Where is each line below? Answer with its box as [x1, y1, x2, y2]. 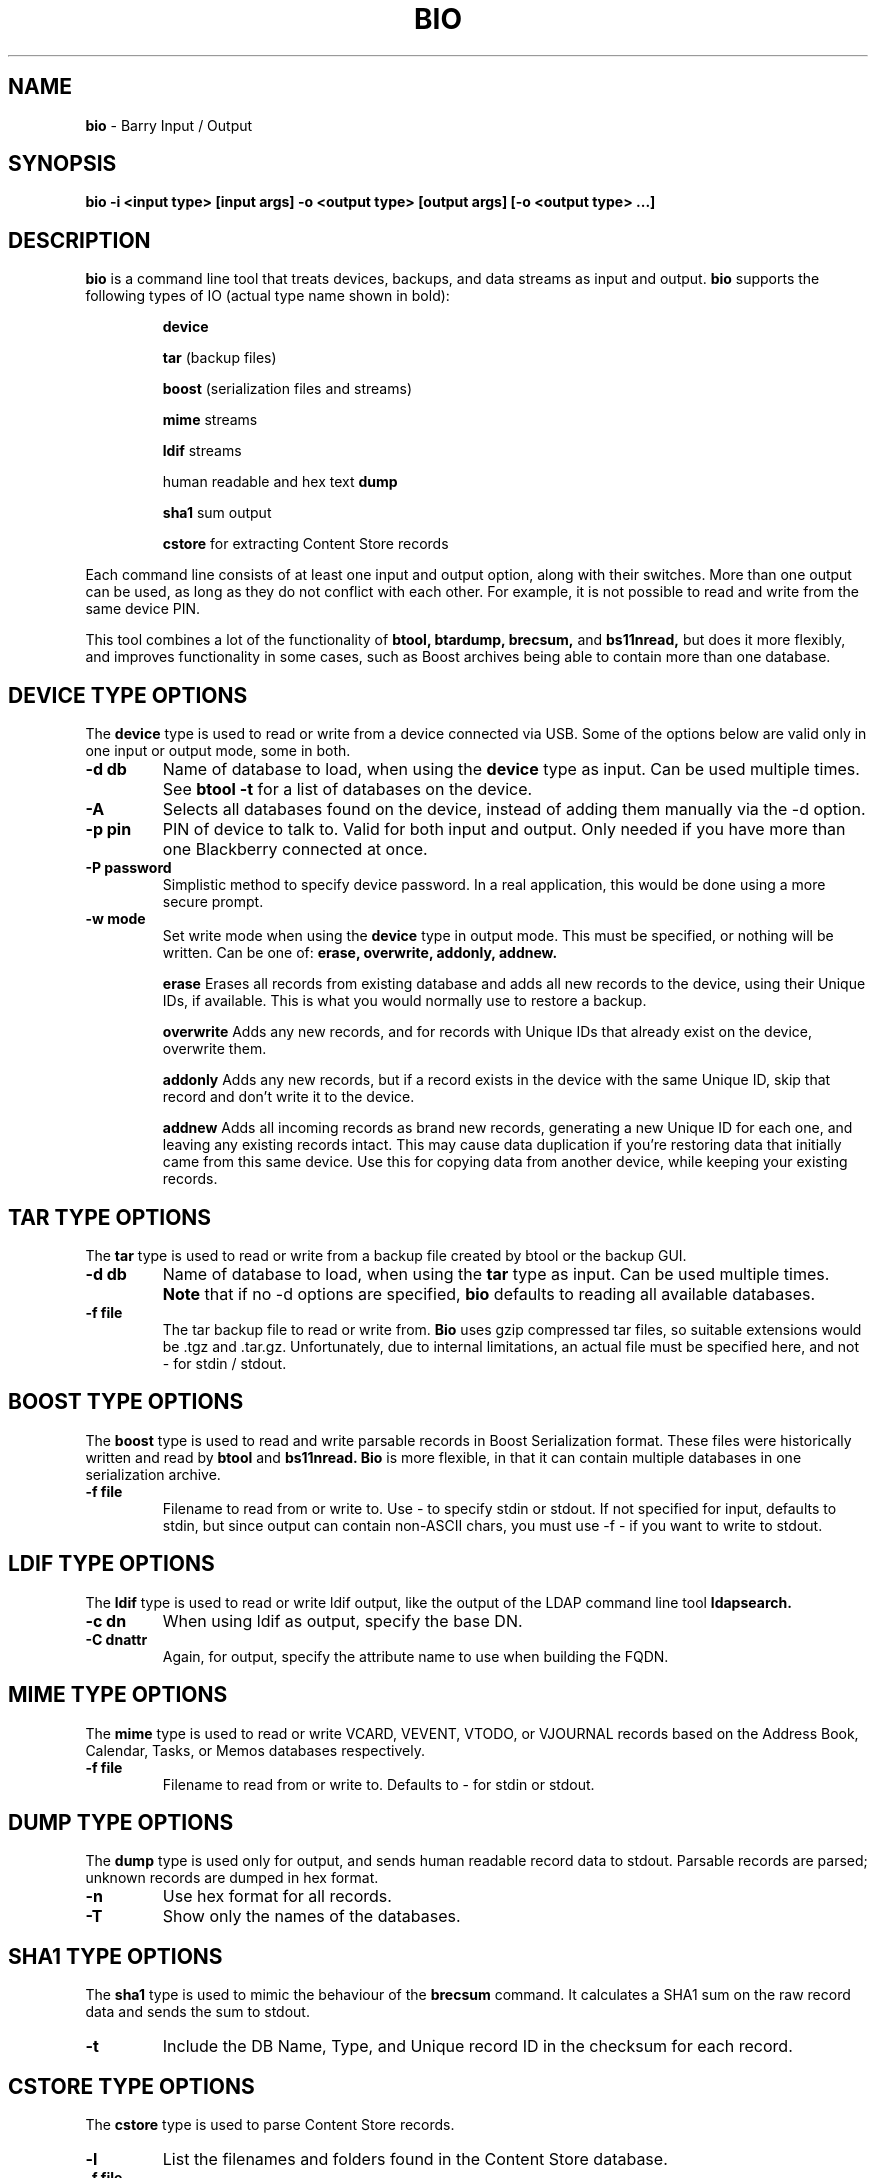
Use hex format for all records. [162, 1886, 392, 1907]
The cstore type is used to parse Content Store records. [85, 2116, 455, 2134]
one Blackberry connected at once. [162, 839, 428, 860]
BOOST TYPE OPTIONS [8, 1389, 244, 1415]
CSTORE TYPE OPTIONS [8, 2073, 255, 2099]
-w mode [85, 910, 146, 928]
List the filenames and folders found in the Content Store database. [162, 2149, 668, 2170]
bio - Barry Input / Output [85, 116, 253, 134]
